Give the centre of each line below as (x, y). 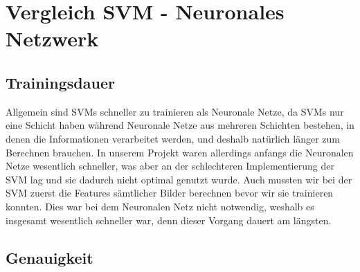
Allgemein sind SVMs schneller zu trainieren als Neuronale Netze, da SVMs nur (175, 111)
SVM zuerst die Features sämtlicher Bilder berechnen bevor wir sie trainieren (170, 193)
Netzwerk (52, 38)
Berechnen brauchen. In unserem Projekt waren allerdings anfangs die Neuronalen (180, 152)
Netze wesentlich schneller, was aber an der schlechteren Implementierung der (170, 166)
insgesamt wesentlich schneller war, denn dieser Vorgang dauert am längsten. (169, 220)
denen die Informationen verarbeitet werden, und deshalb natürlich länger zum (173, 138)
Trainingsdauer (60, 82)
